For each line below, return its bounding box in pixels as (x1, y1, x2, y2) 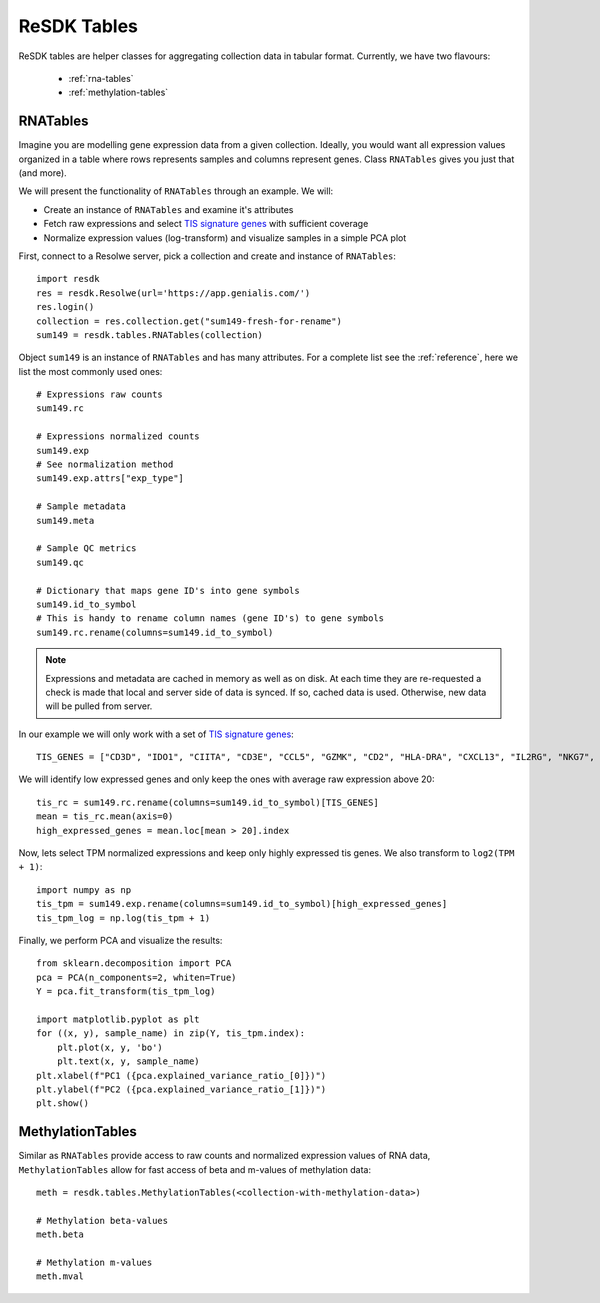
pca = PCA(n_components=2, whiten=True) (36, 971, 237, 983)
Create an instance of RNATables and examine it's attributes (43, 203, 294, 215)
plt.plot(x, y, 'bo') (56, 1041, 164, 1053)
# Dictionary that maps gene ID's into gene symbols (36, 585, 300, 596)
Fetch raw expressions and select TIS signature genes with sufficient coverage (43, 218, 369, 230)
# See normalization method (36, 459, 174, 470)
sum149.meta (36, 515, 95, 526)
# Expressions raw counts (36, 389, 164, 400)
